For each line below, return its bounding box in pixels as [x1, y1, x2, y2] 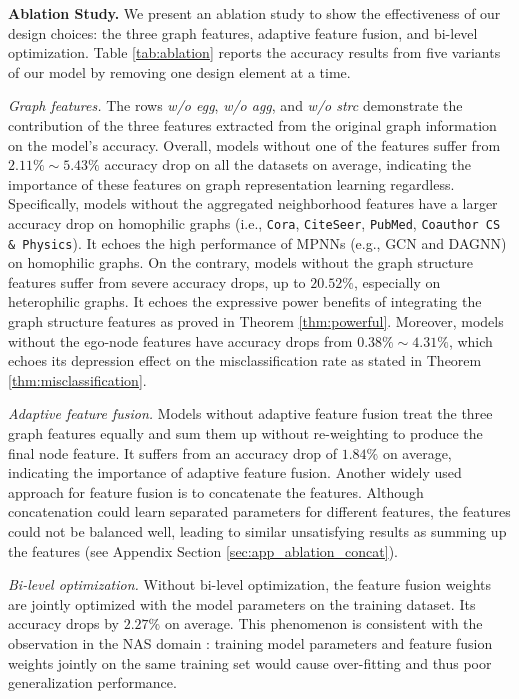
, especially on [353, 271, 441, 292]
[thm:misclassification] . [8, 369, 147, 390]
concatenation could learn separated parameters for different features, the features [8, 501, 511, 522]
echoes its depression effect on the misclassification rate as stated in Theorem [8, 350, 482, 371]
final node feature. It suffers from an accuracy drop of [8, 442, 337, 463]
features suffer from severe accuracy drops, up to [8, 271, 306, 292]
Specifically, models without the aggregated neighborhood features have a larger [8, 193, 498, 214]
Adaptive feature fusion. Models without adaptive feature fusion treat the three [8, 403, 493, 424]
